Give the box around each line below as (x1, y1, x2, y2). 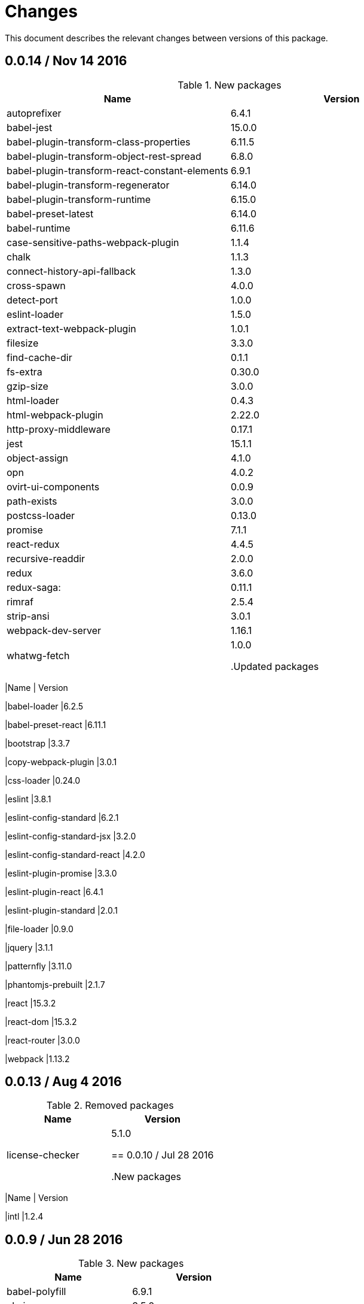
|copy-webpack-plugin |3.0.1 (5, 756, 117, 767)
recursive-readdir (7, 552, 85, 565)
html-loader (7, 394, 59, 407)
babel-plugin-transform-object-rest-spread (7, 150, 201, 162)
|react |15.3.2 (5, 997, 56, 1008)
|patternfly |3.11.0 (5, 960, 72, 971)
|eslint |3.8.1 (5, 793, 51, 804)
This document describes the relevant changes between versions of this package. (5, 32, 328, 43)
